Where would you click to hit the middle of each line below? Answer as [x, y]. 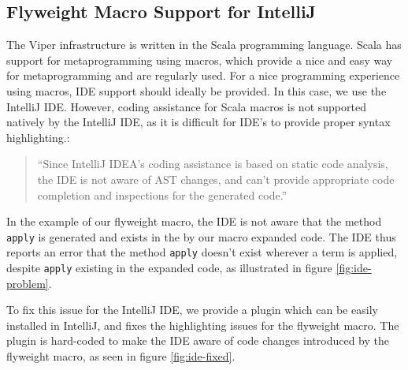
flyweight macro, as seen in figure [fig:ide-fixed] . [121, 356]
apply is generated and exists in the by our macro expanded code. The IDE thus [201, 236]
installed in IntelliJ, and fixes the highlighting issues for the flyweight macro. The [203, 325]
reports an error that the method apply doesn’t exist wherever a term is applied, [202, 252]
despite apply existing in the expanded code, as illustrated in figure [169, 268]
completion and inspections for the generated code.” [162, 194]
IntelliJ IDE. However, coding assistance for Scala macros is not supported [186, 106]
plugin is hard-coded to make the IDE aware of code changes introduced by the [198, 340]
